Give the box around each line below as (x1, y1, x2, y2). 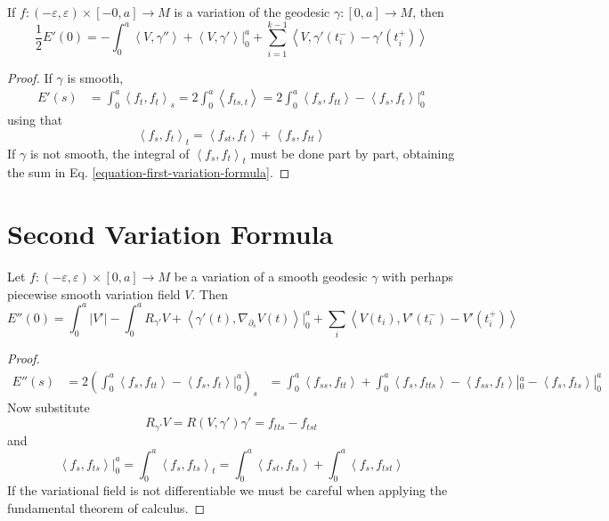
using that (7, 110, 63, 129)
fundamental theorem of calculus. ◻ (7, 499, 206, 517)
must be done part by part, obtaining (250, 143, 455, 162)
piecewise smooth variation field (7, 284, 181, 303)
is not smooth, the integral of (29, 143, 190, 162)
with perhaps (382, 267, 453, 286)
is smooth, (67, 68, 124, 86)
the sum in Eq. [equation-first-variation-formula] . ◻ (7, 163, 290, 182)
